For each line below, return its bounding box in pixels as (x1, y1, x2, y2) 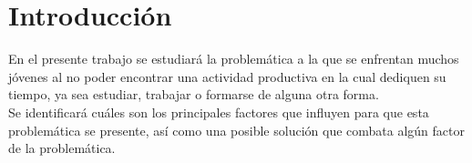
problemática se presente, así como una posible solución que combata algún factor (8, 120, 465, 139)
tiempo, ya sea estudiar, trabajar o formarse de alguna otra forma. (8, 85, 379, 104)
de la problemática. (8, 138, 116, 158)
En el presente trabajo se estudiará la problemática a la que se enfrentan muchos (8, 49, 459, 68)
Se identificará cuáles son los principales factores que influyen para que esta (8, 102, 429, 121)
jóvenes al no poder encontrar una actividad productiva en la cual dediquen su (8, 66, 446, 86)
